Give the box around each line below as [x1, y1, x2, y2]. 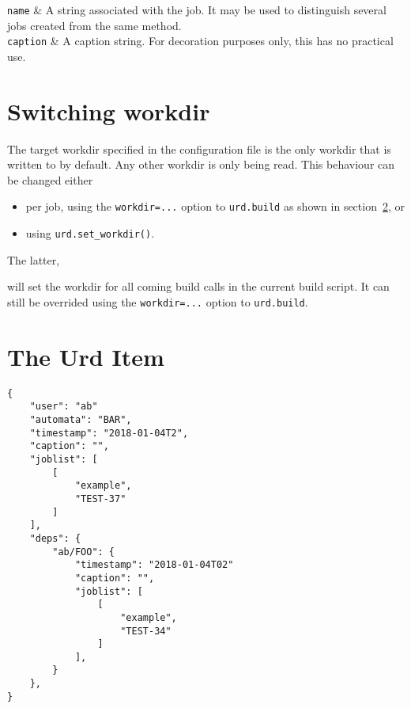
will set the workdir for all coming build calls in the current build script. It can [7, 278, 390, 295]
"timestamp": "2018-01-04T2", [29, 427, 189, 439]
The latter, [7, 251, 60, 268]
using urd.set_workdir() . [25, 225, 155, 242]
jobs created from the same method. [7, 17, 182, 33]
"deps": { [29, 532, 81, 544]
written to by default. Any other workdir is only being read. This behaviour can [7, 156, 395, 173]
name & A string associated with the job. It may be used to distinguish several [7, 2, 386, 17]
